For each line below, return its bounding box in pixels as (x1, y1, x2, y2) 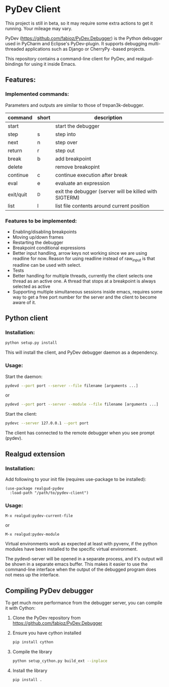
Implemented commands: (5, 90, 69, 97)
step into (55, 131, 76, 138)
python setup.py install (5, 340, 57, 345)
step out (55, 147, 75, 154)
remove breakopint (55, 163, 100, 170)
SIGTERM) (55, 194, 80, 201)
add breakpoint (55, 155, 92, 162)
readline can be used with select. (12, 262, 81, 268)
